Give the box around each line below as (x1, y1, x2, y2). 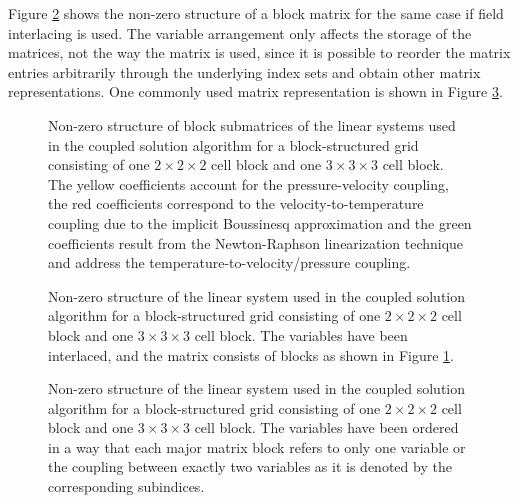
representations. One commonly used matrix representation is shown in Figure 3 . (8, 81, 503, 102)
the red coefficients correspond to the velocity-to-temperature (48, 193, 424, 214)
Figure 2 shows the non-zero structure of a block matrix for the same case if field (8, 3, 504, 23)
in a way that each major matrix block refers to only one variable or (48, 436, 466, 457)
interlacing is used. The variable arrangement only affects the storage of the (8, 22, 472, 43)
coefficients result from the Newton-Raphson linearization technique (48, 232, 464, 253)
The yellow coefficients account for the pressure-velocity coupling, (48, 173, 449, 194)
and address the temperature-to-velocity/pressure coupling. (48, 252, 411, 273)
